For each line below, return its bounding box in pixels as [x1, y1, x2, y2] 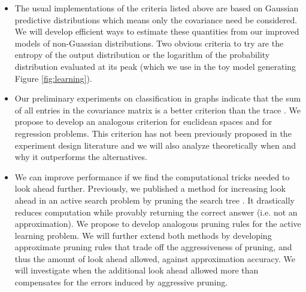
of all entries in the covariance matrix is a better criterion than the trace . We [14, 103, 301, 116]
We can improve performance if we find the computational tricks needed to [14, 170, 290, 183]
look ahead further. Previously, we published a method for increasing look [14, 182, 286, 195]
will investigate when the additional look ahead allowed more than [14, 264, 259, 276]
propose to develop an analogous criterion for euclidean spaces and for [14, 115, 272, 128]
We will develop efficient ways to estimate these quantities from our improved [14, 25, 299, 38]
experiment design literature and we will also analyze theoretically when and [14, 139, 296, 151]
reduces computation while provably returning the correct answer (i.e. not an [14, 205, 298, 218]
